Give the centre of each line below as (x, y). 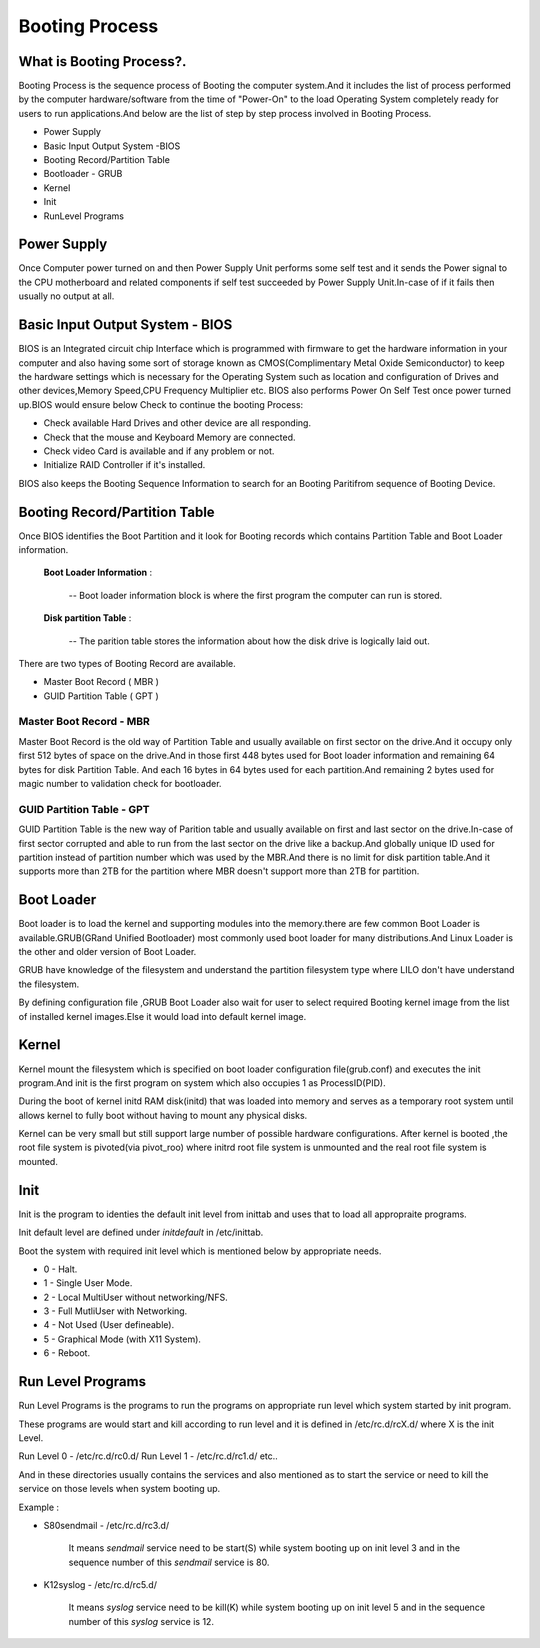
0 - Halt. (60, 1269)
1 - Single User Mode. (88, 1283)
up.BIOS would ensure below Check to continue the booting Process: (161, 404)
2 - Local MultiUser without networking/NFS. (136, 1297)
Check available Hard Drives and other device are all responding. (177, 423)
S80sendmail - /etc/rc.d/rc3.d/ (106, 1525)
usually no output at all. (66, 296)
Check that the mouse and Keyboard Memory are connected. (169, 437)
